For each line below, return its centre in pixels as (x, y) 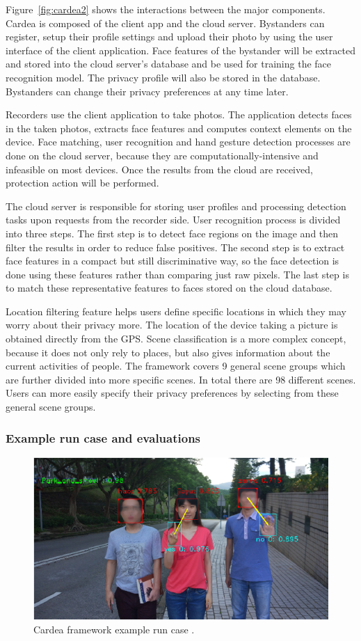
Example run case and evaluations (103, 437)
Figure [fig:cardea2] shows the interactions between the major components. (166, 9)
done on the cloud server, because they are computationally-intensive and (162, 155)
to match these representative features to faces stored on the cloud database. (169, 288)
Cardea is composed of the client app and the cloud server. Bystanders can (165, 23)
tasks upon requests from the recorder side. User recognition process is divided (173, 220)
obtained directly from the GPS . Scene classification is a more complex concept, (176, 339)
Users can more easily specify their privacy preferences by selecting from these (172, 393)
